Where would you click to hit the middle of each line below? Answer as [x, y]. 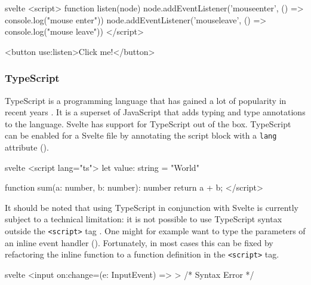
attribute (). [27, 147]
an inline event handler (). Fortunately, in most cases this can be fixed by [139, 242]
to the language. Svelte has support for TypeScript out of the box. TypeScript [148, 123]
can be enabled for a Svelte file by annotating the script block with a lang [141, 135]
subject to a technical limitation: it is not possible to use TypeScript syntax [144, 219]
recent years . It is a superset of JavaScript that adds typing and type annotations [155, 112]
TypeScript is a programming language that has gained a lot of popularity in [146, 100]
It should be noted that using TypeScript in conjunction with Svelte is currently [152, 207]
